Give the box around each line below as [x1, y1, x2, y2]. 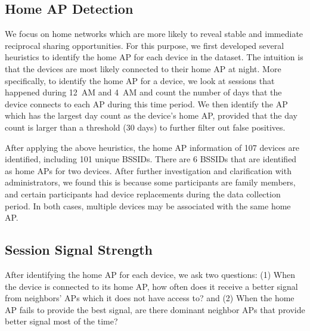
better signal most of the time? [5, 315, 118, 327]
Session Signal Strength [5, 240, 153, 259]
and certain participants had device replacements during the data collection [5, 187, 281, 200]
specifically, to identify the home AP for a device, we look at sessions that [5, 74, 275, 86]
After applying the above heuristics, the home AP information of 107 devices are [5, 141, 300, 153]
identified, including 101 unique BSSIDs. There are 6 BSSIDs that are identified [5, 153, 297, 165]
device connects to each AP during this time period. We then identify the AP [5, 97, 288, 110]
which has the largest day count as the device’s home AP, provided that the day [5, 109, 297, 122]
